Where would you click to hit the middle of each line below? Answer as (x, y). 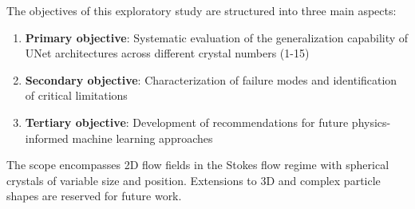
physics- (371, 122)
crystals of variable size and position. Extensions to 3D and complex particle (194, 180)
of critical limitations (76, 95)
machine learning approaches (142, 138)
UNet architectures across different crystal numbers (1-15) (167, 53)
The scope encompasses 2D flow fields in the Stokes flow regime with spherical (198, 165)
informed (47, 138)
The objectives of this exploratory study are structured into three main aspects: (202, 10)
